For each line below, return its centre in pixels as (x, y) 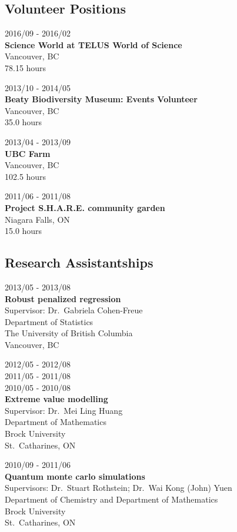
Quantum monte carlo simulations (75, 476)
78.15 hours (26, 67)
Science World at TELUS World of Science (94, 44)
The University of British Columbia (69, 333)
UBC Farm (28, 153)
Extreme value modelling (56, 399)
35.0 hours (24, 122)
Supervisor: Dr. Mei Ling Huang (64, 410)
